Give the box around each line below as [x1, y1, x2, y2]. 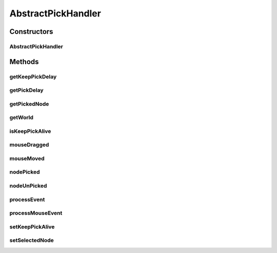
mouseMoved [9, 154, 45, 162]
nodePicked [9, 168, 41, 176]
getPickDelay [9, 87, 44, 94]
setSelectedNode [9, 237, 54, 244]
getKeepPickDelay [9, 73, 57, 80]
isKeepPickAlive [9, 127, 51, 134]
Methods [9, 57, 39, 66]
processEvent [9, 196, 45, 203]
